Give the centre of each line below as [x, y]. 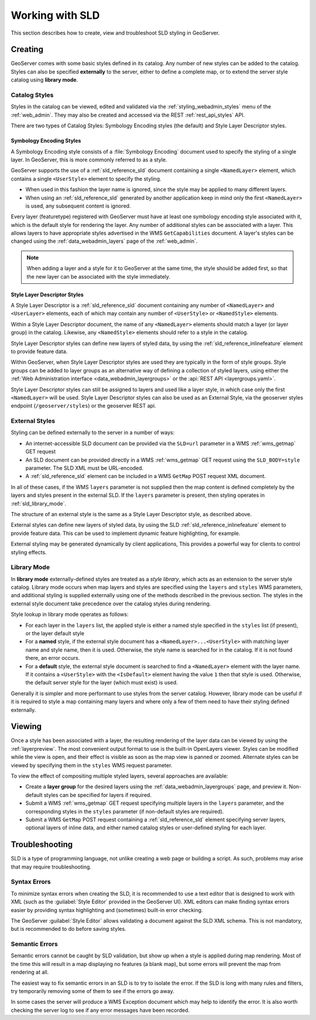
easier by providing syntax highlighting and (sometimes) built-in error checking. [107, 910]
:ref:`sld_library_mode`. [39, 503]
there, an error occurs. [53, 658]
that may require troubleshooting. [51, 867]
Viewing [26, 726]
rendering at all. [30, 972]
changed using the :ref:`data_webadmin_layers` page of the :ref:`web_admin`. [104, 241]
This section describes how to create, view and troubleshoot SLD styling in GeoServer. [115, 33]
